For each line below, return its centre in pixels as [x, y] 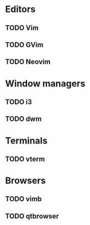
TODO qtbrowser [32, 216]
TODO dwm [23, 119]
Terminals [26, 140]
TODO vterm [25, 159]
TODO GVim [24, 44]
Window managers [45, 83]
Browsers [25, 181]
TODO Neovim [28, 62]
